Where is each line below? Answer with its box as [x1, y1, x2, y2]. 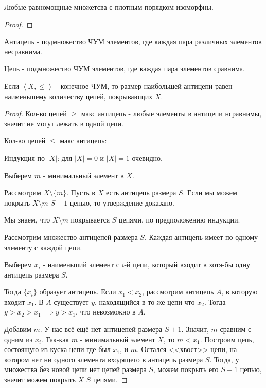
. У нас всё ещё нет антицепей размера [40, 324, 163, 335]
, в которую [221, 286, 258, 297]
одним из [4, 334, 33, 344]
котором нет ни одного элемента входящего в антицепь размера [4, 354, 203, 364]
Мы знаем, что [4, 214, 50, 225]
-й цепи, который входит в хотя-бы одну [124, 259, 250, 270]
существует [54, 296, 89, 307]
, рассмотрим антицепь [142, 286, 214, 297]
